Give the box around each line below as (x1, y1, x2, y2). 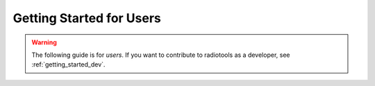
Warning (31, 38, 57, 46)
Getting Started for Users (12, 10, 161, 26)
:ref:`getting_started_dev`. (31, 60, 106, 69)
